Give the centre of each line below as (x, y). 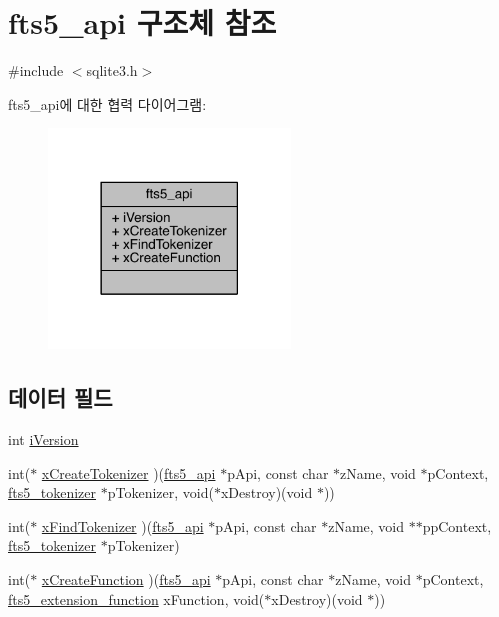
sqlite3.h (112, 70)
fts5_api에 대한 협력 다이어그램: (107, 103)
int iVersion (43, 439)
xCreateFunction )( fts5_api (126, 579)
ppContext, (457, 525)
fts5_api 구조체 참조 (142, 22)
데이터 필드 (60, 397)
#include (36, 70)
